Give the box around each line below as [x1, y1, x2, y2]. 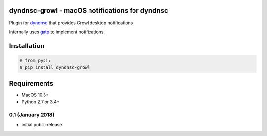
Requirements [9, 79, 54, 88]
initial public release [21, 122, 62, 128]
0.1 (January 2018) [9, 111, 55, 118]
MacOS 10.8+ [21, 92, 49, 98]
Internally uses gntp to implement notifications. [9, 29, 105, 35]
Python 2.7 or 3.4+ [21, 99, 60, 105]
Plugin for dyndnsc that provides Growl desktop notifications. [9, 20, 134, 26]
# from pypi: [19, 57, 51, 63]
